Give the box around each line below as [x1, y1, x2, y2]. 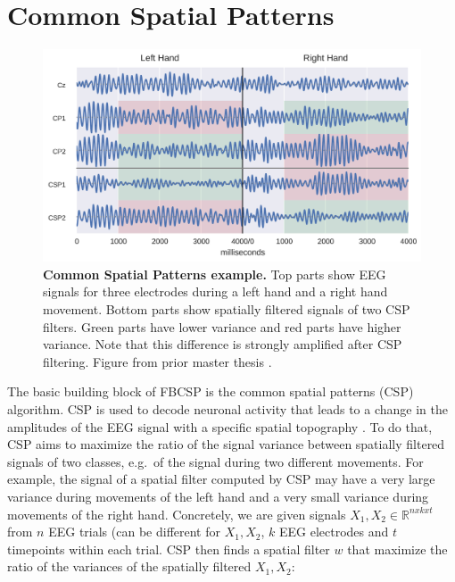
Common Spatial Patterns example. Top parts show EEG [43, 264, 386, 283]
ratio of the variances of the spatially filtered [7, 557, 252, 576]
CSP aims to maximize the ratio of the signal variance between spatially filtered [7, 435, 445, 453]
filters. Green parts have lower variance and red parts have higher [43, 317, 401, 336]
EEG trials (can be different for [48, 522, 220, 541]
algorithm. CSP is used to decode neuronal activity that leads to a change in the [7, 399, 449, 418]
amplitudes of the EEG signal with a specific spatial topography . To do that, [7, 417, 433, 436]
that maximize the [347, 539, 448, 558]
